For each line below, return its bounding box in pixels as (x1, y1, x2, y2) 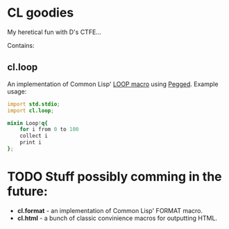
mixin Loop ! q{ (7, 119, 49, 126)
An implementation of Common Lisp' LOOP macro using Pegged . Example (7, 80, 219, 88)
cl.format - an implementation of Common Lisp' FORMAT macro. (17, 206, 203, 214)
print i (19, 139, 42, 146)
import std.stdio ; (7, 101, 60, 108)
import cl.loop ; (7, 107, 54, 114)
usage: (7, 87, 27, 95)
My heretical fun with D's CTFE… (7, 28, 102, 36)
